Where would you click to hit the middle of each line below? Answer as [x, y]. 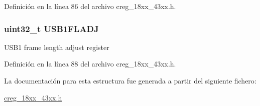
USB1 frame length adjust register [57, 47]
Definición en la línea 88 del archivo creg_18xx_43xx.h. [90, 64]
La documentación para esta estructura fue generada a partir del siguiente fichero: [130, 80]
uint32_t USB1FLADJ [51, 28]
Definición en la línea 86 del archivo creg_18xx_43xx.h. [90, 6]
